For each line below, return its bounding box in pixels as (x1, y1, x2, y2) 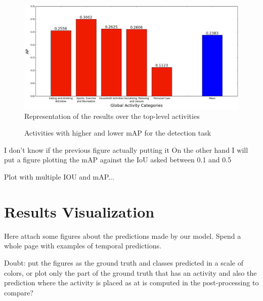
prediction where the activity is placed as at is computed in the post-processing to (4, 277, 259, 288)
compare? (4, 287, 33, 297)
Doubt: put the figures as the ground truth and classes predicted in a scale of (4, 257, 243, 268)
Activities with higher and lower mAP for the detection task (24, 127, 211, 138)
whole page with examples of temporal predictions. (4, 240, 161, 251)
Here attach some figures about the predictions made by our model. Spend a (4, 230, 241, 241)
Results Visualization (4, 201, 155, 222)
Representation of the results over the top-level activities (24, 110, 200, 121)
